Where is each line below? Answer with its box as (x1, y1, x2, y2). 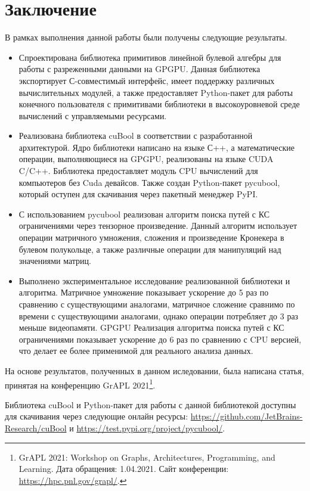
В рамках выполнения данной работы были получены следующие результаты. (5, 31, 287, 43)
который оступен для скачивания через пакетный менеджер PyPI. (18, 188, 258, 200)
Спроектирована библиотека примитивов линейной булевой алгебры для (18, 51, 281, 63)
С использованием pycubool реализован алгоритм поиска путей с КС (18, 207, 270, 220)
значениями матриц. (18, 254, 91, 267)
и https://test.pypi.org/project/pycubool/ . (69, 422, 225, 434)
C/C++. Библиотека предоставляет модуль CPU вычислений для (18, 164, 258, 177)
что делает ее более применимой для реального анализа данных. (18, 344, 253, 357)
